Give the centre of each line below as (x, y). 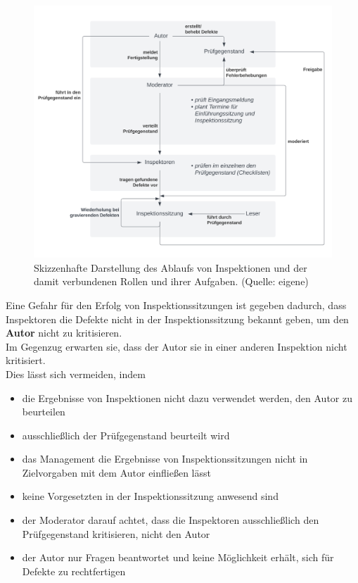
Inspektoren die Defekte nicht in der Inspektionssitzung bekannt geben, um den (177, 319)
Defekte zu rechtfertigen (74, 571)
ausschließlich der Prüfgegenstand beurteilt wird (126, 435)
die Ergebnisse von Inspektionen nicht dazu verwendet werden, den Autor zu (187, 397)
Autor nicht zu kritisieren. (64, 333)
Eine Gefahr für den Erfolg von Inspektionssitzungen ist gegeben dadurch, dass (176, 305)
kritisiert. (26, 360)
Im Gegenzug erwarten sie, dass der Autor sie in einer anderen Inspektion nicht (177, 346)
